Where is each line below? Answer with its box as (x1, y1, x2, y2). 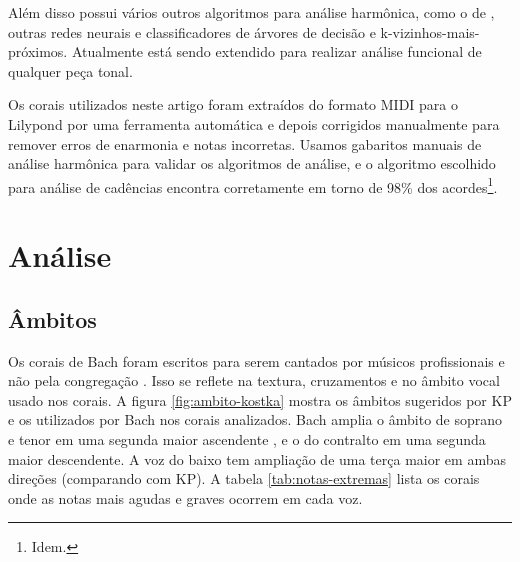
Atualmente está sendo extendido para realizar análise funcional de (71, 41, 482, 62)
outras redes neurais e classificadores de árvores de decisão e (8, 21, 376, 42)
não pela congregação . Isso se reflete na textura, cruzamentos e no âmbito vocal (8, 370, 500, 391)
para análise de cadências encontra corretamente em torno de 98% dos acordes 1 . (8, 173, 498, 197)
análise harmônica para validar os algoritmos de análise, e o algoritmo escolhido (8, 153, 496, 174)
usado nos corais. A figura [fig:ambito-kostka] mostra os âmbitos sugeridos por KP (8, 389, 512, 410)
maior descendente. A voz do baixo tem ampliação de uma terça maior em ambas (8, 448, 506, 469)
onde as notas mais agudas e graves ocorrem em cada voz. (8, 487, 363, 508)
